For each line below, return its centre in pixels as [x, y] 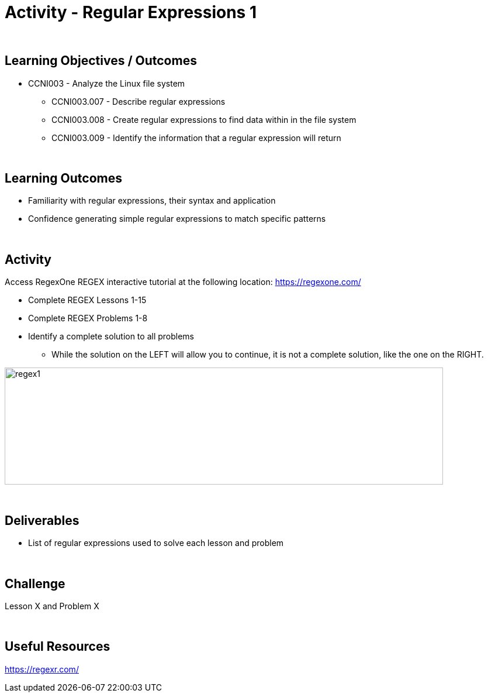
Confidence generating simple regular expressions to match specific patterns [177, 219]
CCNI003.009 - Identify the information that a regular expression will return [196, 138]
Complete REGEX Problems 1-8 [88, 318]
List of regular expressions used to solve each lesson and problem [156, 543]
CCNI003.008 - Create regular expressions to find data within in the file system [204, 119]
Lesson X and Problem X [52, 606]
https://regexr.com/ [42, 669]
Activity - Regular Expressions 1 [131, 12]
